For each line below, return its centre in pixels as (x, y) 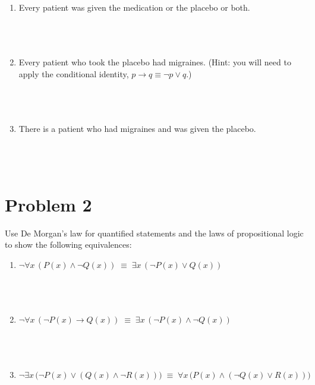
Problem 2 (48, 204)
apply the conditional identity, (74, 73)
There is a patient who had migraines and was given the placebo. (137, 129)
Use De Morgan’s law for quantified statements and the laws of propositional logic (154, 233)
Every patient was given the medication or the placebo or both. (134, 7)
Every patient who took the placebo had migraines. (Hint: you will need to (155, 62)
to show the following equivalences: (68, 244)
